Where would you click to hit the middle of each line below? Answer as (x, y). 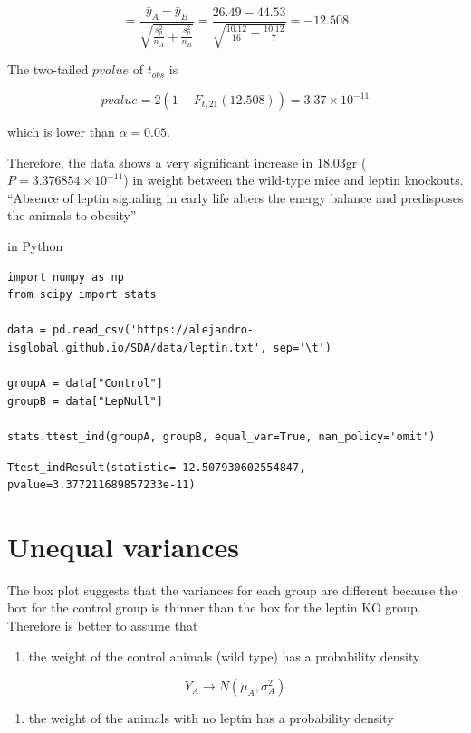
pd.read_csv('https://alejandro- (154, 330)
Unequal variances (124, 546)
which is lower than (61, 132)
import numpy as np (66, 277)
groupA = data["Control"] (85, 384)
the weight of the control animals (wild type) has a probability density (224, 656)
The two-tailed (48, 69)
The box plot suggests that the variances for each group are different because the (232, 589)
